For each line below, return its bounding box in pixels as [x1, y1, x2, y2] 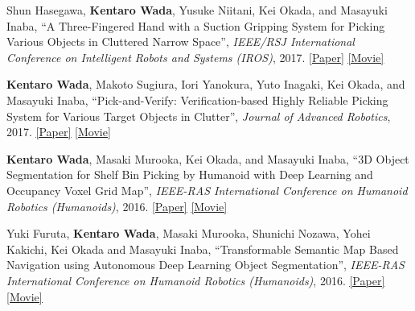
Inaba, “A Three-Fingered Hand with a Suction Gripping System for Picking [6, 17, 385, 34]
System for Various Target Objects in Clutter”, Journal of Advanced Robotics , [6, 107, 391, 124]
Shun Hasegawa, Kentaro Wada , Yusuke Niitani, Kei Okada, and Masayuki [6, 2, 388, 18]
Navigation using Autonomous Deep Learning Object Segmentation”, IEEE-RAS [6, 256, 405, 273]
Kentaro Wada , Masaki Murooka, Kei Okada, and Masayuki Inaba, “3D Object [6, 150, 409, 167]
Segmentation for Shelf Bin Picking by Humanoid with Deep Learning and [6, 166, 373, 183]
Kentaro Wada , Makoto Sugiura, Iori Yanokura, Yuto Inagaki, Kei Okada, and [6, 76, 405, 93]
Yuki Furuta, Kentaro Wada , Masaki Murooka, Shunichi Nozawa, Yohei [6, 225, 371, 242]
